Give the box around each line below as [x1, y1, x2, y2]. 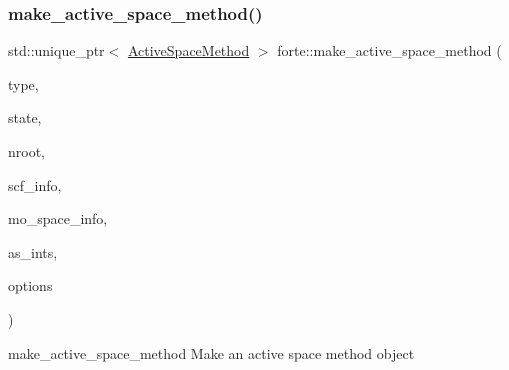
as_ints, [8, 241, 58, 262]
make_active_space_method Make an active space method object [8, 342, 415, 363]
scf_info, [8, 174, 62, 195]
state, [8, 107, 42, 128]
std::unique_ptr [8, 40, 105, 61]
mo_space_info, [8, 208, 108, 229]
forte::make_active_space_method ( [277, 40, 502, 61]
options [8, 275, 53, 296]
